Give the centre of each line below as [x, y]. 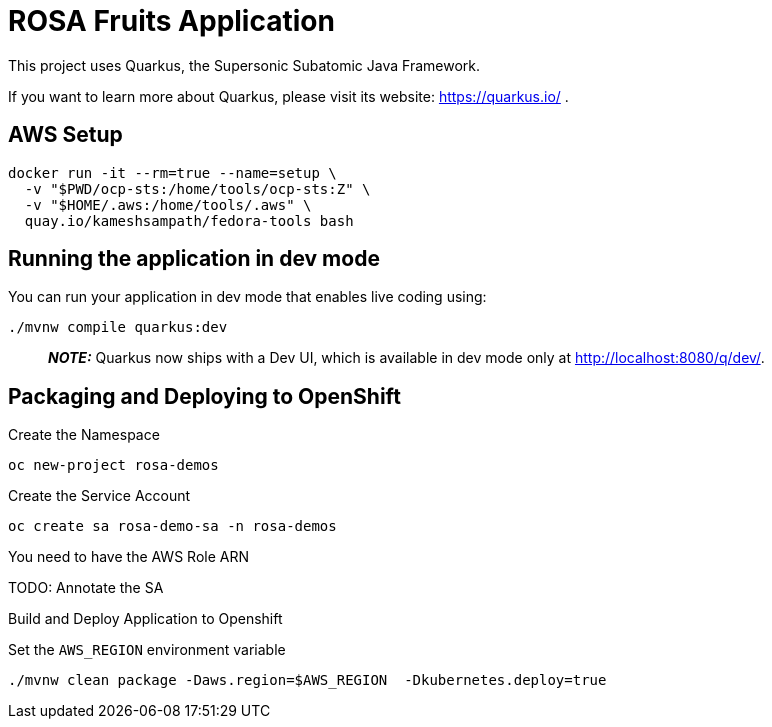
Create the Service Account [99, 496]
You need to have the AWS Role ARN [128, 557]
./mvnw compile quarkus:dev [118, 327]
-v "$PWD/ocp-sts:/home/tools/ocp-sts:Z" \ [197, 188]
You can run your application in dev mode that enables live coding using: [247, 297]
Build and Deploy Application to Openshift [145, 619]
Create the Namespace [84, 435]
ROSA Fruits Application [171, 21]
